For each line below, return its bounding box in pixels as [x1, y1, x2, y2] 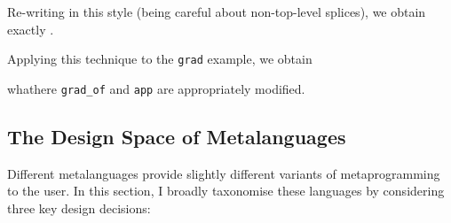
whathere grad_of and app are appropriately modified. [7, 79, 305, 97]
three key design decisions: [7, 198, 151, 217]
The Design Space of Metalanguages [7, 122, 346, 150]
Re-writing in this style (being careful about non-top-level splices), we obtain [7, 3, 426, 20]
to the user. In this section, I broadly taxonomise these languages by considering [7, 181, 445, 200]
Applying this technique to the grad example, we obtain [7, 50, 313, 68]
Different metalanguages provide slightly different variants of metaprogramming [7, 164, 440, 182]
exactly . [7, 19, 54, 38]
